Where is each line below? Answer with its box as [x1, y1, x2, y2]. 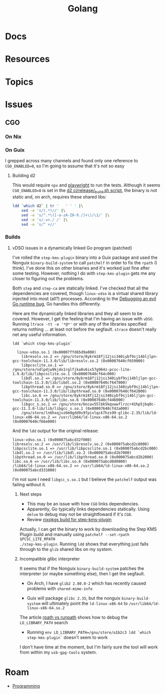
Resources [5, 53, 50, 65]
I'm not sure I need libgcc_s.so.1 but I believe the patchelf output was [12, 476, 157, 482]
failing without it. [12, 481, 46, 488]
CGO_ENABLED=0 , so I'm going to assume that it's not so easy [5, 163, 125, 169]
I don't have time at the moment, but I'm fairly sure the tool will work [19, 644, 158, 650]
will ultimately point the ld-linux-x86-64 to [41, 600, 128, 606]
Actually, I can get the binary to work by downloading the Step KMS [19, 526, 157, 532]
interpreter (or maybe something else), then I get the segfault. [19, 570, 145, 577]
